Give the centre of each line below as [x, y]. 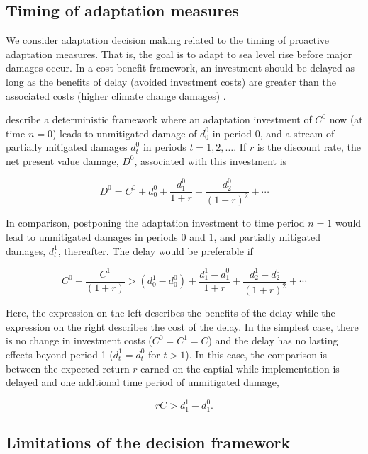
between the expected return [68, 368]
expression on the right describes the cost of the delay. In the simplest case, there [182, 326]
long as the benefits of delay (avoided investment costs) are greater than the [171, 81]
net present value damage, [62, 160]
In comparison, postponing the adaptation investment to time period [155, 223]
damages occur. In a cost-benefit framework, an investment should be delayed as [180, 68]
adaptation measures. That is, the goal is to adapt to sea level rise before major [179, 53]
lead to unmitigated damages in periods [92, 237]
